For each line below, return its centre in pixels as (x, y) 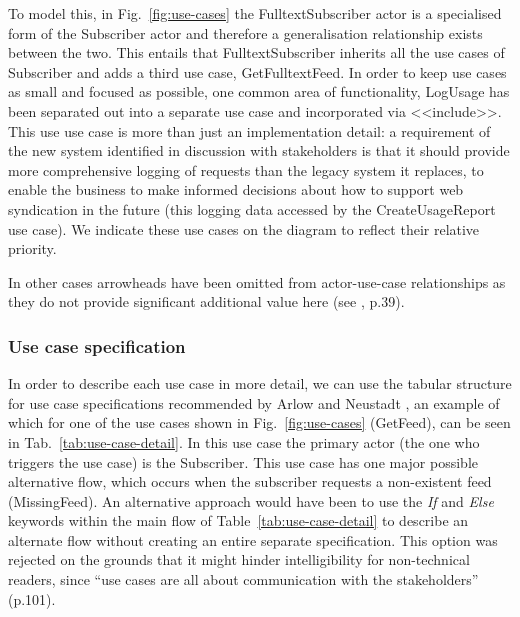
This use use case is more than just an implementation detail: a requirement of (249, 130)
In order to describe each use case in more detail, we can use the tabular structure (260, 383)
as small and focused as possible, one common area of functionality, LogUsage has (259, 91)
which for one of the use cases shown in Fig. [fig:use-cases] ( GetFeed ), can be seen (259, 422)
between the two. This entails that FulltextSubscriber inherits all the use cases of (256, 52)
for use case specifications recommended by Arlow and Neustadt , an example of (254, 402)
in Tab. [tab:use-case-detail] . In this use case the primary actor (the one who (244, 441)
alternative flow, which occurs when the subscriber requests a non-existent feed (250, 481)
